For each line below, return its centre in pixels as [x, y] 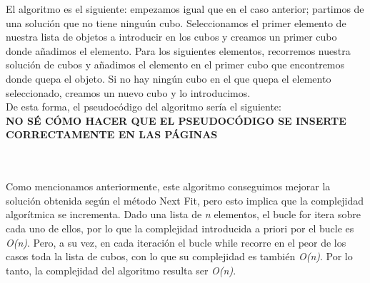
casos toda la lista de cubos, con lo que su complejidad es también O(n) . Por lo [179, 256]
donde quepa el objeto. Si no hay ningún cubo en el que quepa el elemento [169, 78]
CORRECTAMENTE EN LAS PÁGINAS [112, 134]
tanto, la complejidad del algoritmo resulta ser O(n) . [121, 270]
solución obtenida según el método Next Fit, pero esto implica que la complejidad [185, 200]
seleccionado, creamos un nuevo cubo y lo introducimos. [128, 92]
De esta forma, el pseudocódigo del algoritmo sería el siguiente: [144, 107]
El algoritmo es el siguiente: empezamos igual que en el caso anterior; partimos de [185, 9]
